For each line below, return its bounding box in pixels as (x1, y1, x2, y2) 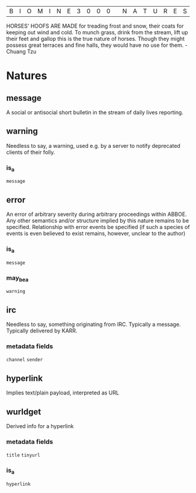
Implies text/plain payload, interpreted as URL (6, 389, 119, 396)
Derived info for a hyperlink (6, 423, 74, 430)
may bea (6, 274, 29, 283)
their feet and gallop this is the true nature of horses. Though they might (6, 35, 185, 42)
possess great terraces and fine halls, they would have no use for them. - (6, 41, 188, 49)
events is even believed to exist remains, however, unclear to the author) (6, 230, 186, 237)
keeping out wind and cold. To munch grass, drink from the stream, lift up (6, 29, 188, 35)
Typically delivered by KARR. (6, 327, 78, 334)
